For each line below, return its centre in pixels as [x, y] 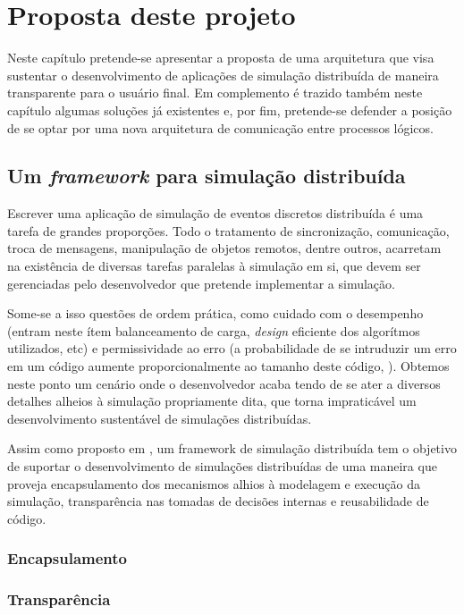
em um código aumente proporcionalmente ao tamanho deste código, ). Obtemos [228, 366]
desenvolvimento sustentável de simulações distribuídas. [160, 418]
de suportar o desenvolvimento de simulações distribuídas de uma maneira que [222, 466]
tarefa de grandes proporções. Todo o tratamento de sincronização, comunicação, [228, 230]
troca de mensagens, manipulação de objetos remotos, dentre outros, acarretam [224, 248]
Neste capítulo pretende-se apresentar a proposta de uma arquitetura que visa [221, 58]
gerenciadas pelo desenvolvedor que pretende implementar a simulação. [201, 283]
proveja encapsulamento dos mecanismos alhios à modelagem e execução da [214, 483]
